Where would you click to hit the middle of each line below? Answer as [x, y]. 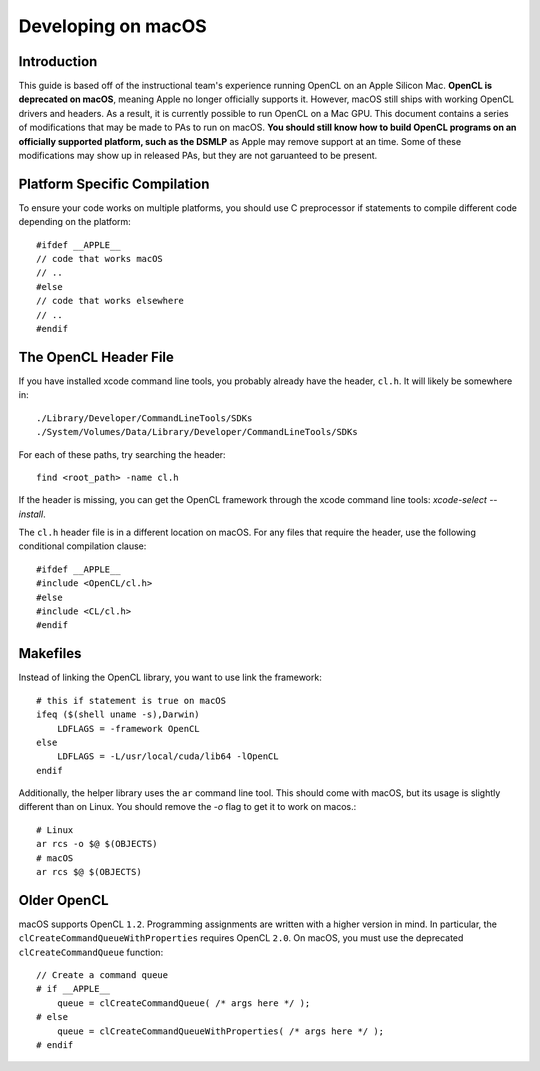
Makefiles [50, 653]
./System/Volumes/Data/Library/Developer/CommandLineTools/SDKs [197, 432]
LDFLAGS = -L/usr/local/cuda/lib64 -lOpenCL [167, 756]
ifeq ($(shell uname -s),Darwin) [118, 714]
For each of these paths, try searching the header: [122, 454]
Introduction [58, 61]
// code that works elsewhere [110, 301]
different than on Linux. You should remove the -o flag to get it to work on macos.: [187, 807]
